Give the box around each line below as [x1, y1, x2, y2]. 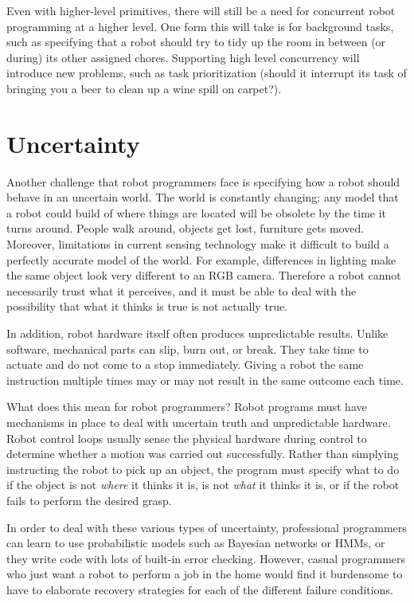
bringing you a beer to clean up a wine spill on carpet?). [6, 80, 282, 96]
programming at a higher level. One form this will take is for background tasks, [6, 18, 394, 34]
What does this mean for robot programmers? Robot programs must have [6, 398, 367, 415]
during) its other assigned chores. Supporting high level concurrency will [6, 49, 360, 65]
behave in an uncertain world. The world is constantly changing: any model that [6, 189, 399, 206]
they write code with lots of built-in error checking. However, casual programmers [6, 550, 406, 566]
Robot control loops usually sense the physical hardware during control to [6, 429, 367, 446]
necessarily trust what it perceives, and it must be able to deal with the [6, 282, 357, 299]
